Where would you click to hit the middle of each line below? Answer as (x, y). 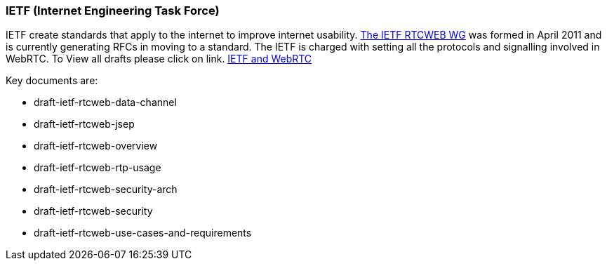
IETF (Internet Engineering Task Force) (113, 11)
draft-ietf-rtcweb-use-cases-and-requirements (143, 233)
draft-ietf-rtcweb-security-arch (106, 189)
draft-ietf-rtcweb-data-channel (105, 102)
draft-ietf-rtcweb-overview (96, 146)
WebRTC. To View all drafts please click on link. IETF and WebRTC (159, 59)
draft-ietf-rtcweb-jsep (84, 124)
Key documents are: (52, 81)
